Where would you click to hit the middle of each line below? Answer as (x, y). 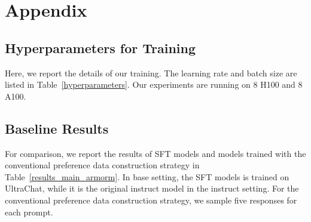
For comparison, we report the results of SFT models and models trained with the (155, 153)
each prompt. (29, 212)
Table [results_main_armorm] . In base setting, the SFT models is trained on (147, 176)
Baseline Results (57, 128)
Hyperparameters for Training (100, 47)
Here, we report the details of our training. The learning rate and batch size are (151, 73)
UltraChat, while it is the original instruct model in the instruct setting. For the (152, 188)
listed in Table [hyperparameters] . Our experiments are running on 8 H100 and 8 (154, 84)
